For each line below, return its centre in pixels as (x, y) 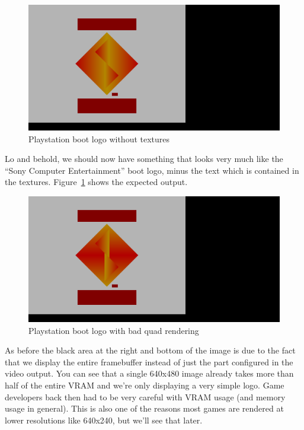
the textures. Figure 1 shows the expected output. (96, 182)
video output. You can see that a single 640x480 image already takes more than (149, 373)
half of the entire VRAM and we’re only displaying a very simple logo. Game (145, 385)
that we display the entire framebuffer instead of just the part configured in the (149, 361)
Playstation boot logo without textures (99, 138)
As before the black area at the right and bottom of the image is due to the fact (150, 350)
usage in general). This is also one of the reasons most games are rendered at (144, 408)
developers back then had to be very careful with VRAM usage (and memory (145, 396)
